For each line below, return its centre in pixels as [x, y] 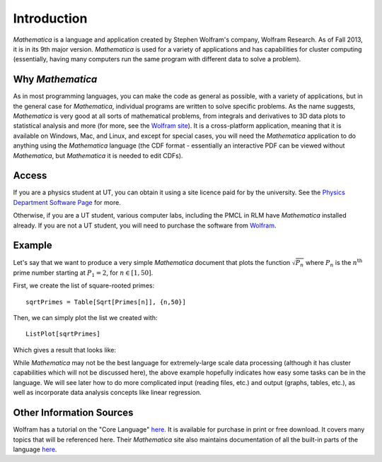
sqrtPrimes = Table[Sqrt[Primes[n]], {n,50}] [106, 302]
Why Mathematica [55, 79]
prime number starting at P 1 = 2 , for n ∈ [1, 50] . [83, 273]
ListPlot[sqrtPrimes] [63, 334]
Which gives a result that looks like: [65, 350]
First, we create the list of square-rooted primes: [84, 285]
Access [30, 176]
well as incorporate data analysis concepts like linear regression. [107, 393]
